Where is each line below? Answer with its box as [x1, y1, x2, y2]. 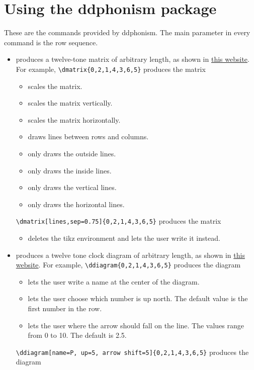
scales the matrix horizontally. [28, 114, 121, 125]
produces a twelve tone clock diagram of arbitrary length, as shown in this [16, 249, 245, 260]
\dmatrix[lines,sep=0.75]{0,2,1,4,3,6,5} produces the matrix [16, 216, 221, 226]
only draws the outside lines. [28, 148, 116, 158]
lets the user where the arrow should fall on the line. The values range [28, 320, 244, 330]
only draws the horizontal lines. [28, 199, 125, 209]
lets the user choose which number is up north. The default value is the [28, 293, 248, 304]
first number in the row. [28, 303, 102, 313]
